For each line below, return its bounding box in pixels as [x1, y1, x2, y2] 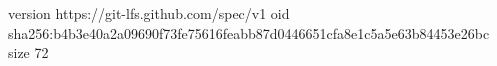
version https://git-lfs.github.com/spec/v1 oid [8, 3, 290, 23]
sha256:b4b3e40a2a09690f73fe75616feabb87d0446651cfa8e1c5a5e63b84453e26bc [8, 22, 490, 43]
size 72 [8, 42, 49, 63]
